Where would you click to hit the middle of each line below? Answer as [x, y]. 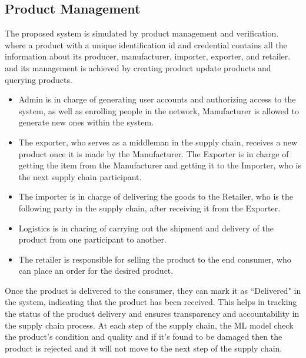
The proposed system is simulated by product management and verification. [142, 33]
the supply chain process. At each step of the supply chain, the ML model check [149, 325]
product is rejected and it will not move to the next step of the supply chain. [144, 348]
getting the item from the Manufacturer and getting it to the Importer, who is [160, 165]
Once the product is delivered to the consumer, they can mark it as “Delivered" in [153, 290]
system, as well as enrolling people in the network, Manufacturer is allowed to [159, 110]
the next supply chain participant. [80, 176]
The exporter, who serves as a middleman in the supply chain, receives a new [158, 142]
